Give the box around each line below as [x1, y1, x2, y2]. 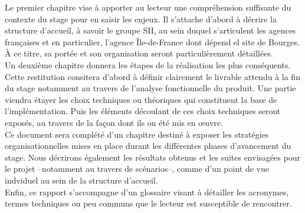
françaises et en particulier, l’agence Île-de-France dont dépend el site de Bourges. [5, 35, 300, 48]
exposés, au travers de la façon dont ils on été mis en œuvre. [5, 116, 223, 128]
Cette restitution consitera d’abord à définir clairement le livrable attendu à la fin [5, 70, 300, 82]
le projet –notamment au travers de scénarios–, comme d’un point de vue [5, 162, 269, 175]
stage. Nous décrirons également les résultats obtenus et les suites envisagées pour [5, 151, 301, 163]
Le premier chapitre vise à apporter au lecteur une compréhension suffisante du [5, 1, 291, 13]
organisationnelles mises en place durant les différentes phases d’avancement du [5, 139, 291, 152]
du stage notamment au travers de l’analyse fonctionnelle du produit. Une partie [5, 82, 296, 94]
